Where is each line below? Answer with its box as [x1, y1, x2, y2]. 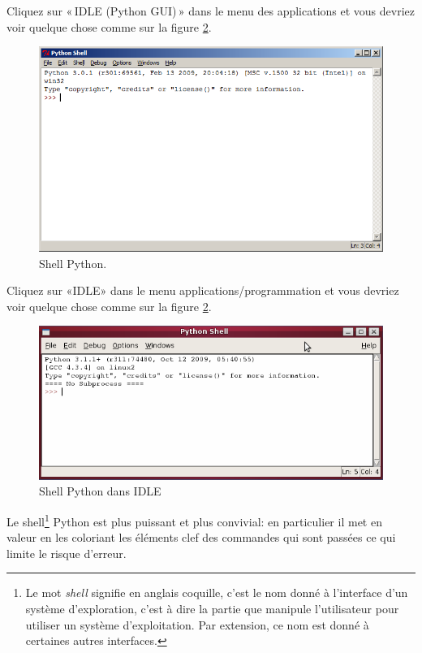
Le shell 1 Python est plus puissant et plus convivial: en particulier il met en [6, 510, 382, 530]
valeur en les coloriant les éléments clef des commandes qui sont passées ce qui [6, 529, 396, 546]
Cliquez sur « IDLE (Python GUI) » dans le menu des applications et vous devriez [6, 2, 416, 19]
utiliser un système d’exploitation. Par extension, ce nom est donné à [25, 616, 369, 633]
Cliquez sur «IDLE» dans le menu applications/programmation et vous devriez [6, 282, 399, 299]
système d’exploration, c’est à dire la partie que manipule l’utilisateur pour [25, 600, 399, 617]
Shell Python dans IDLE [39, 482, 161, 499]
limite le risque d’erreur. [6, 544, 127, 561]
